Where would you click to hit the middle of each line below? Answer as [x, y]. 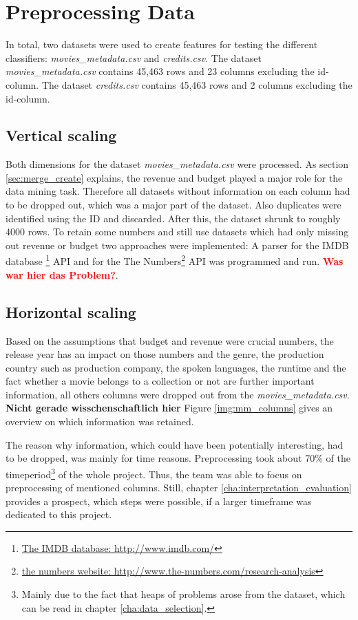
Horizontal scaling [71, 311]
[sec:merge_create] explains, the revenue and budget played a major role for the [174, 177]
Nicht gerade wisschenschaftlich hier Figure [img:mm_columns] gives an [169, 408]
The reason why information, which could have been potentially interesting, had [175, 444]
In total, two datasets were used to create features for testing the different [162, 44]
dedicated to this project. [59, 514]
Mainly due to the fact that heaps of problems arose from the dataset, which [183, 594]
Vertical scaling [61, 135]
